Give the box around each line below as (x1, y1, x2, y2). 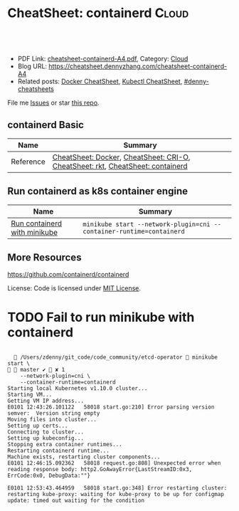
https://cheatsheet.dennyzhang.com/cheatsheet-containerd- (48, 62, 228, 70)
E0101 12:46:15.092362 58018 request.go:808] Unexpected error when (7, 460, 221, 467)
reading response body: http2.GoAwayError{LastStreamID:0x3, (7, 466, 193, 473)
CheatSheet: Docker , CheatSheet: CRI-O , (52, 152, 191, 162)
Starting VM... (7, 391, 53, 399)
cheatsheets (17, 84, 55, 93)
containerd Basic (7, 119, 84, 131)
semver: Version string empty (7, 410, 100, 417)
